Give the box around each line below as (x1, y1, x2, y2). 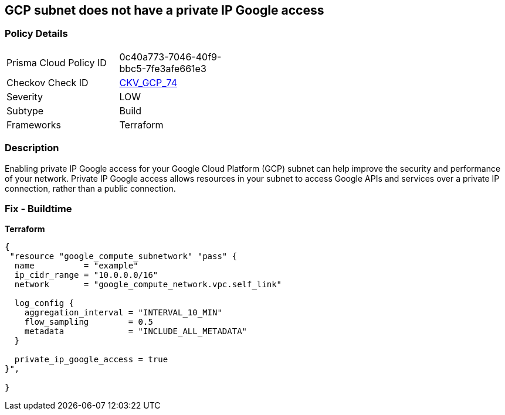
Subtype (6, 104, 44, 117)
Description (5, 142, 59, 154)
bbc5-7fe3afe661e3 (119, 62, 206, 74)
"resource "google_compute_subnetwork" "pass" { (9, 251, 238, 261)
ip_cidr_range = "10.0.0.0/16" (14, 270, 158, 280)
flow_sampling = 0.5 (24, 317, 153, 327)
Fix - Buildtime (5, 202, 72, 215)
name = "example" (14, 261, 138, 271)
